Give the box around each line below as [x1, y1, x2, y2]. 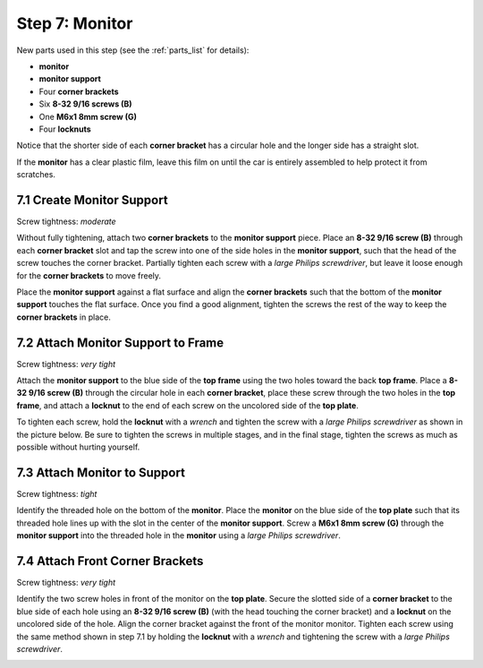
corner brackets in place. [16, 312, 111, 322]
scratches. [16, 169, 55, 180]
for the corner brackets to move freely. [16, 270, 161, 281]
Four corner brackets [38, 86, 120, 97]
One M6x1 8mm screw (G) [38, 111, 138, 122]
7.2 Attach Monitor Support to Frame [16, 335, 225, 350]
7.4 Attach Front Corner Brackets [16, 553, 204, 569]
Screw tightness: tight [16, 488, 97, 499]
